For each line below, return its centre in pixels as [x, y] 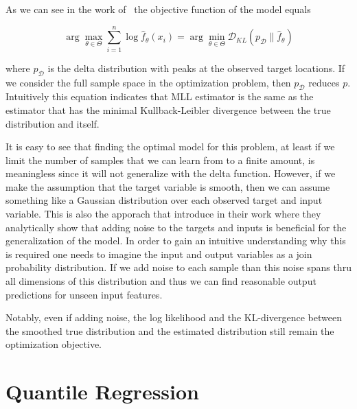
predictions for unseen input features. [84, 294]
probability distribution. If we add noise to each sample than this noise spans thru [178, 267]
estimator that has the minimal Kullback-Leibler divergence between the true [168, 109]
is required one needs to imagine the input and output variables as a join [159, 254]
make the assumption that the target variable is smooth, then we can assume [168, 186]
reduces [324, 82]
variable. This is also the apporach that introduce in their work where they [163, 214]
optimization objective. [54, 344]
